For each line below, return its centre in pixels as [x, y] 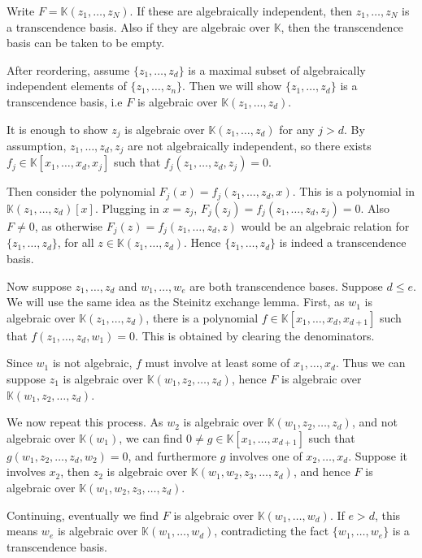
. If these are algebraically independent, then [241, 11]
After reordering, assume [68, 69]
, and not [374, 422]
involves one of [266, 455]
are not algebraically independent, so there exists [249, 146]
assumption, [37, 146]
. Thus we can [370, 363]
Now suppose [39, 285]
